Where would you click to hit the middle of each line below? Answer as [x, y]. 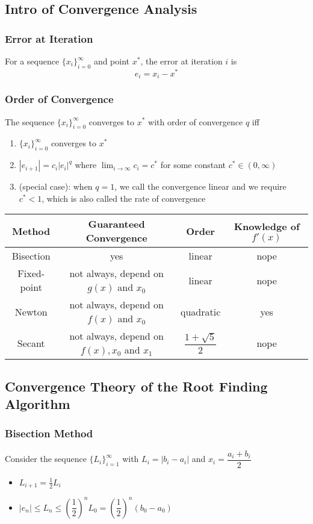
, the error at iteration [181, 61]
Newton [31, 311]
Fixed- [31, 273]
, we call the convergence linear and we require [200, 186]
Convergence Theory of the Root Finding [136, 386]
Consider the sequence [46, 459]
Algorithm [38, 404]
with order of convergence [196, 121]
